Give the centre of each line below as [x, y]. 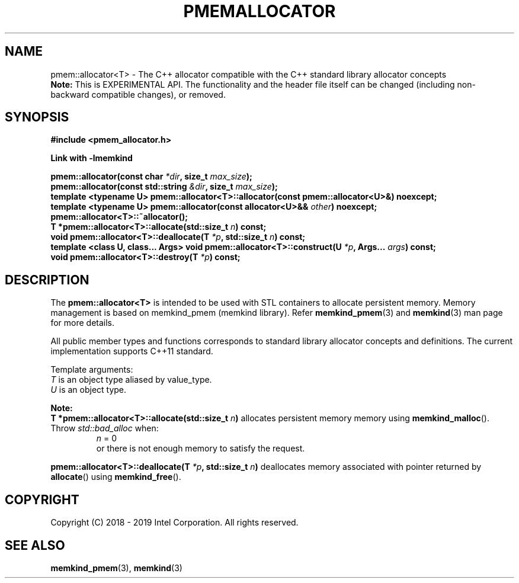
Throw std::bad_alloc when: [105, 428]
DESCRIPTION [47, 280]
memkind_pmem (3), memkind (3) [116, 568]
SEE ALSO [35, 545]
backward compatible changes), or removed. [138, 94]
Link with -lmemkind [92, 158]
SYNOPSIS [37, 117]
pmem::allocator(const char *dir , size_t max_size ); [151, 177]
